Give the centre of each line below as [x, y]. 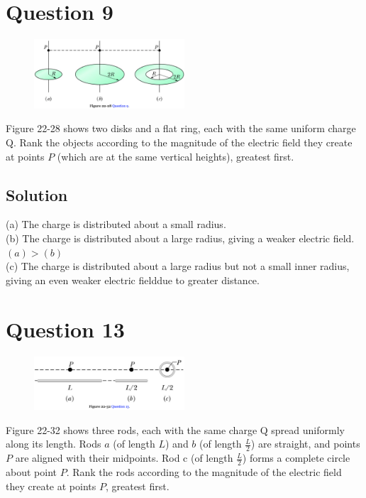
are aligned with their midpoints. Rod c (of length [124, 458]
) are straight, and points [305, 444]
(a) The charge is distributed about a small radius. [116, 224]
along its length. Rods [54, 444]
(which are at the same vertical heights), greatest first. [176, 156]
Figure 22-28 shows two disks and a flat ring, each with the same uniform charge [181, 128]
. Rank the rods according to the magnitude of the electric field [204, 472]
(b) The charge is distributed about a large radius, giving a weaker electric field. [180, 238]
